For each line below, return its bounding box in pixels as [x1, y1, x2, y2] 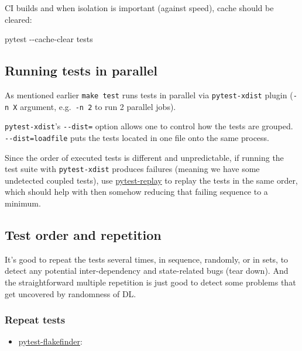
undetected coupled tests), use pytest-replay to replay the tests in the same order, [5, 174, 298, 186]
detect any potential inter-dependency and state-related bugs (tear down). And [5, 264, 289, 277]
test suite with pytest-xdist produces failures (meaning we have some [5, 163, 260, 175]
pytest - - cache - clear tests [5, 33, 93, 45]
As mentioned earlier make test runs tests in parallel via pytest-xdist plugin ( [5, 88, 293, 101]
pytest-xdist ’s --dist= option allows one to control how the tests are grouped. [5, 120, 293, 132]
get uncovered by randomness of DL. [5, 287, 136, 300]
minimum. [5, 197, 41, 209]
